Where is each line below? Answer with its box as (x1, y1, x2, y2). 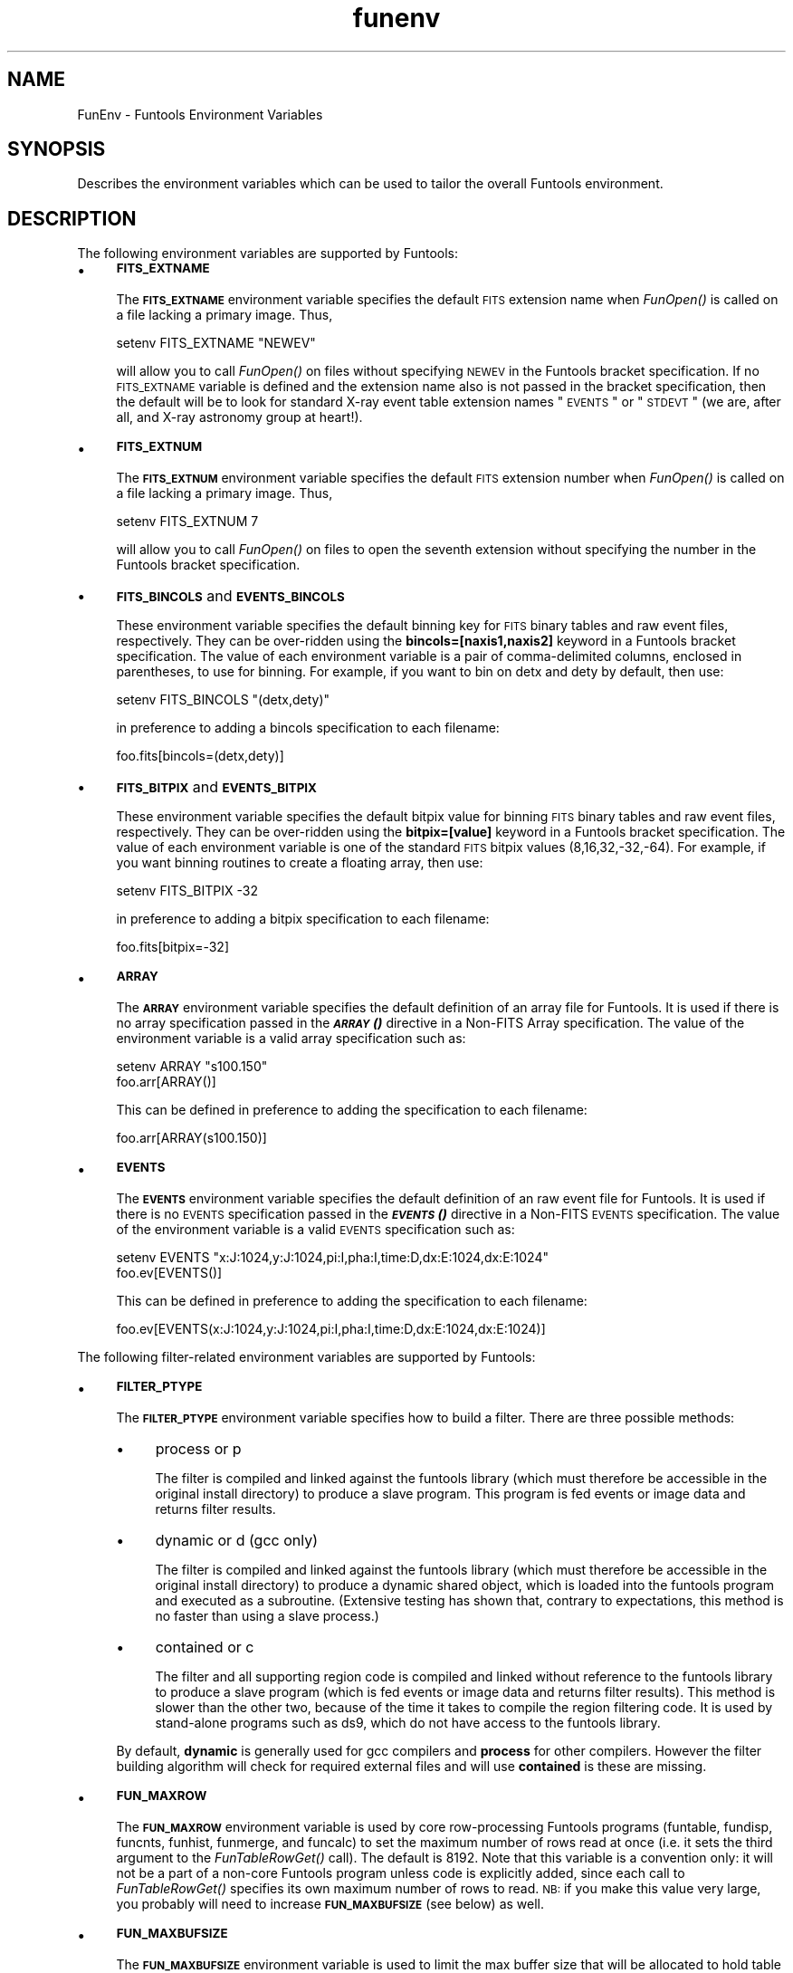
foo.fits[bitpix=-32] (116, 939, 230, 955)
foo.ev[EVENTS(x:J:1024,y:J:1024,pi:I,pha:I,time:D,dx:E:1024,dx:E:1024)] (116, 1321, 546, 1337)
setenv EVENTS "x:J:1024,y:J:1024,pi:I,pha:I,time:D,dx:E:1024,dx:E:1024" (116, 1250, 549, 1266)
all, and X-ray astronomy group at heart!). (116, 409, 363, 426)
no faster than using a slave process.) (155, 1608, 379, 1624)
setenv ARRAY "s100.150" (116, 1058, 268, 1075)
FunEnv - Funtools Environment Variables (77, 106, 323, 122)
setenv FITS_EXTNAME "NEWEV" (116, 335, 316, 351)
